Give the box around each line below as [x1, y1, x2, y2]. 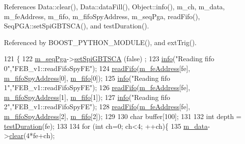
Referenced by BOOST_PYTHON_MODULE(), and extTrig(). [4, 37, 197, 47]
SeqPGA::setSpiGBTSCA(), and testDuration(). [4, 21, 149, 31]
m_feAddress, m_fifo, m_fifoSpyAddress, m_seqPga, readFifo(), [4, 11, 200, 21]
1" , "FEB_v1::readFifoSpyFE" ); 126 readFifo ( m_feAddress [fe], [4, 82, 191, 93]
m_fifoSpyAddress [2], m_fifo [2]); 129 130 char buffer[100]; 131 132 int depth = [4, 111, 242, 121]
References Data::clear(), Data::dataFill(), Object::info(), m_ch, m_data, [4, 1, 225, 11]
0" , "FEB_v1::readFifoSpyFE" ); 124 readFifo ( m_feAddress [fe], [4, 63, 191, 73]
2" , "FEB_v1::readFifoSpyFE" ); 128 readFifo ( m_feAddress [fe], [4, 101, 191, 112]
